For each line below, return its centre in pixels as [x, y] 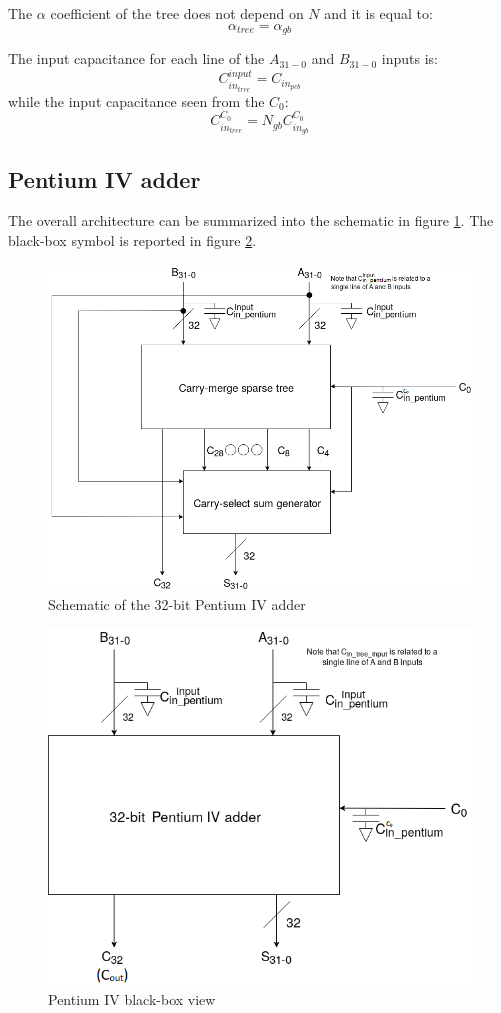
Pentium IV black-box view [132, 998]
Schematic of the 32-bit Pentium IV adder [177, 603]
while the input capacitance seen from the [136, 100]
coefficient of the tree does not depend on [177, 13]
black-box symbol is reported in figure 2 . [132, 239]
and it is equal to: [378, 13]
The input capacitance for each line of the [136, 58]
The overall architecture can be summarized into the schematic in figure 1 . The [251, 220]
